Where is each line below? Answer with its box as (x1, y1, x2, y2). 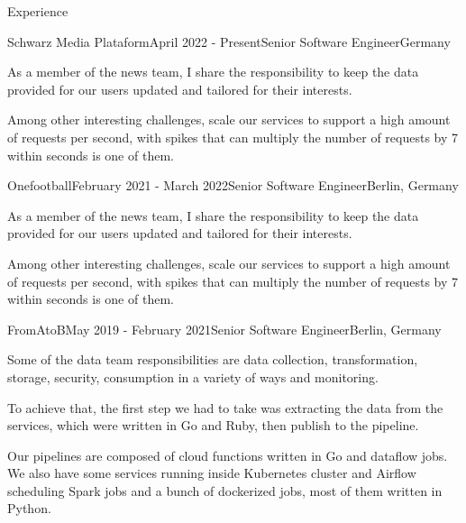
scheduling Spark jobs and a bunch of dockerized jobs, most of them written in (7, 481, 443, 500)
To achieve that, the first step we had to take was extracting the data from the (7, 398, 443, 417)
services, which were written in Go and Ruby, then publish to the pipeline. (7, 416, 419, 435)
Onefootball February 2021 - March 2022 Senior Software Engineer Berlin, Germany (7, 176, 459, 195)
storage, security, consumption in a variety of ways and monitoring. (7, 367, 379, 386)
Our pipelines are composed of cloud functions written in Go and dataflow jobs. (7, 445, 448, 464)
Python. (7, 499, 51, 518)
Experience (7, 2, 69, 20)
